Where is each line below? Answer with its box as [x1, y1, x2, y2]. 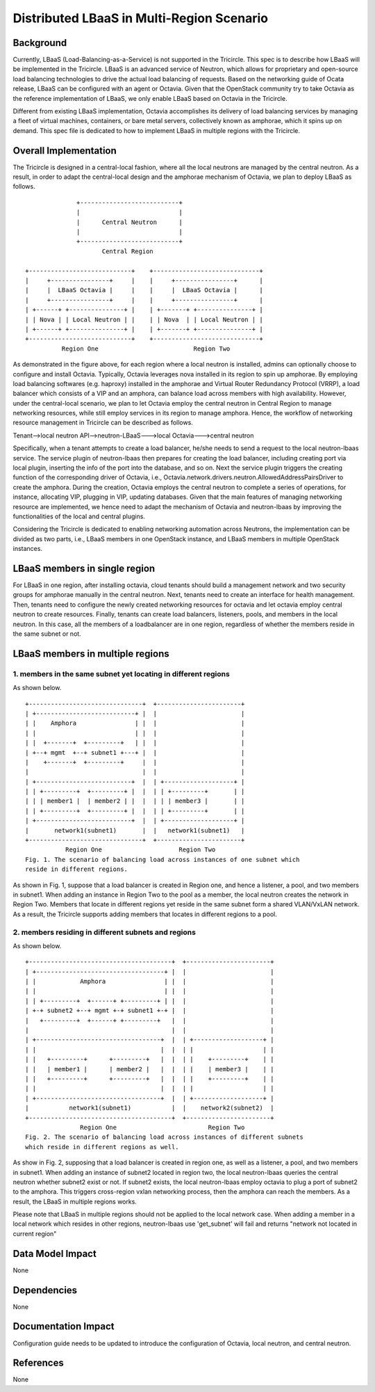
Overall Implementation [12, 145, 117, 157]
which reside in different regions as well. [25, 1143, 180, 1151]
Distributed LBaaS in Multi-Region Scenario [12, 10, 269, 26]
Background [12, 37, 67, 49]
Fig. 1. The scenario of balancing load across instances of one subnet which [25, 856, 300, 863]
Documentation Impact [12, 1320, 115, 1332]
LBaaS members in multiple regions [12, 648, 169, 659]
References [12, 1357, 64, 1369]
